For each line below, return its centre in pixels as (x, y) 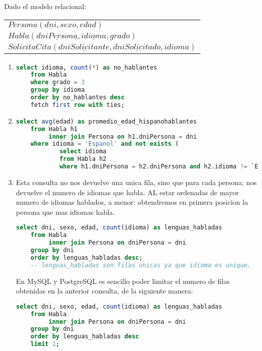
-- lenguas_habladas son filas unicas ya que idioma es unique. (141, 265)
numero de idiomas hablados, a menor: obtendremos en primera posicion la (132, 202)
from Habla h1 (54, 129)
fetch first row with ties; (77, 105)
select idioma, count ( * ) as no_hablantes (87, 67)
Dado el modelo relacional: (45, 6)
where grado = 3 (58, 82)
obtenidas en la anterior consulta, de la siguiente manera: (104, 291)
